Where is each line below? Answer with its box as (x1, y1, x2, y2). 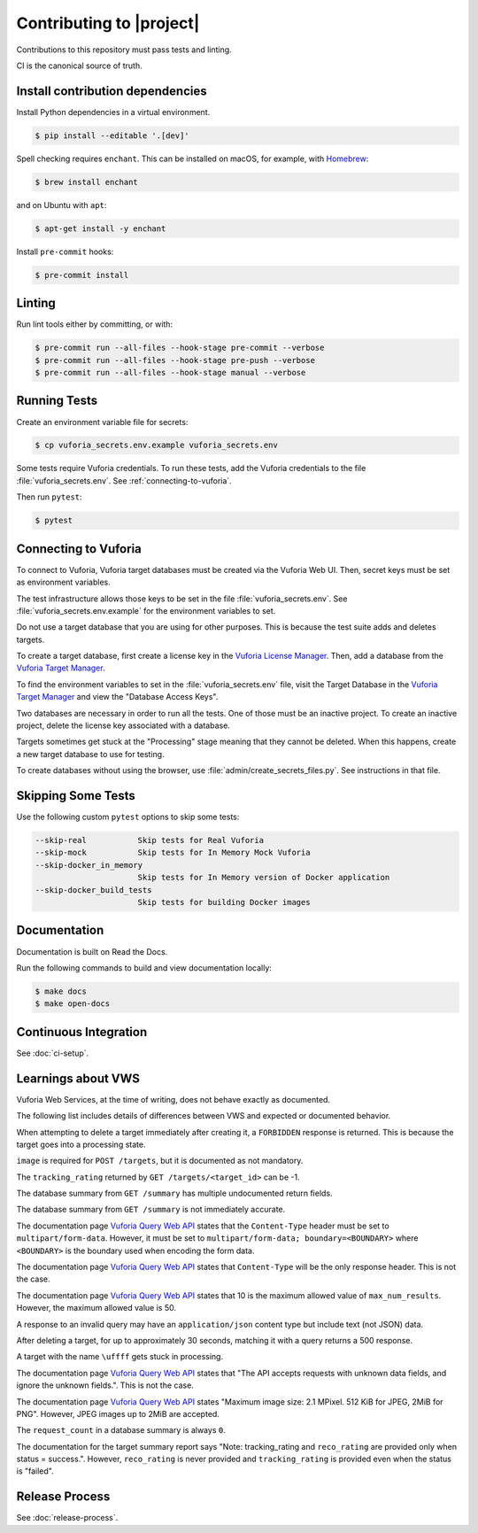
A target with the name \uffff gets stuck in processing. (16, 1351, 224, 1362)
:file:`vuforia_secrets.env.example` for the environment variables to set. (16, 605, 276, 616)
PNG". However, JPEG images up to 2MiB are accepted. (16, 1408, 220, 1419)
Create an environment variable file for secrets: (16, 416, 189, 427)
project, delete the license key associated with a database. (16, 720, 230, 731)
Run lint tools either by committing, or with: (16, 319, 173, 329)
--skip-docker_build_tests (35, 885, 152, 894)
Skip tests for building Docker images (137, 897, 311, 908)
